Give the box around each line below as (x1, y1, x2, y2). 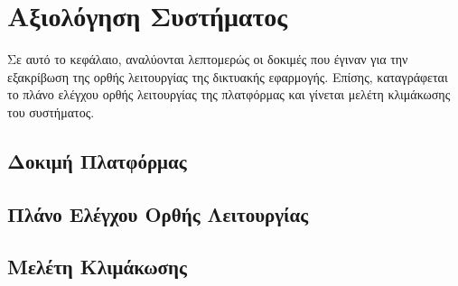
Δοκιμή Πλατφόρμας (7, 146, 187, 174)
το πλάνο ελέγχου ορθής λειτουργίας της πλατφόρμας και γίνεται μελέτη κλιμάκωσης (7, 85, 451, 104)
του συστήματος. (7, 102, 95, 121)
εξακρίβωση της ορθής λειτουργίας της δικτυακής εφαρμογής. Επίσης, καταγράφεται (7, 67, 448, 86)
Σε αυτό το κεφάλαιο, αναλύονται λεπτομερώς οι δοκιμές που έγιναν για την (7, 50, 408, 69)
